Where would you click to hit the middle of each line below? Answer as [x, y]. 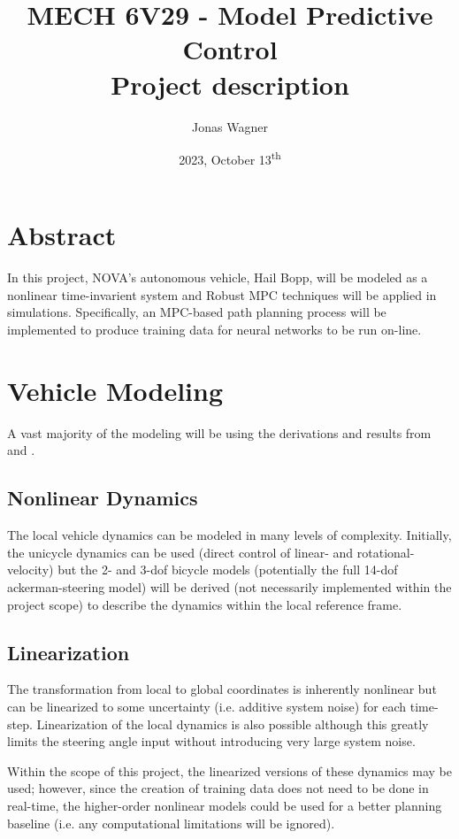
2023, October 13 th [230, 158]
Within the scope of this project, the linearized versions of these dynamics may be [230, 770]
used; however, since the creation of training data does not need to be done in [218, 788]
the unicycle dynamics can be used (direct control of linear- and [180, 552]
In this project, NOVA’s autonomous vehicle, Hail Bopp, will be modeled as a [218, 277]
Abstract [62, 235]
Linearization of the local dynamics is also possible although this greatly [233, 724]
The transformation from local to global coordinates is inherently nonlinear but [222, 689]
